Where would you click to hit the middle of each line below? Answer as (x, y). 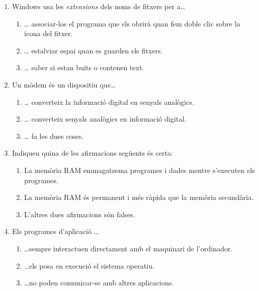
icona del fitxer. (48, 33)
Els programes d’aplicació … (55, 231)
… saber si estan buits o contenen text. (84, 67)
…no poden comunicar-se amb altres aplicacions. (99, 283)
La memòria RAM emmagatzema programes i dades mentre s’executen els (140, 170)
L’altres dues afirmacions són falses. (80, 214)
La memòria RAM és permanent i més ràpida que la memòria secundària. (139, 197)
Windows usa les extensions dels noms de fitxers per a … (98, 6)
